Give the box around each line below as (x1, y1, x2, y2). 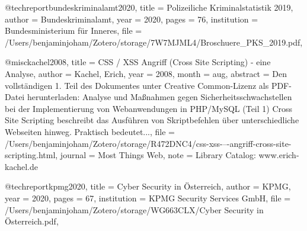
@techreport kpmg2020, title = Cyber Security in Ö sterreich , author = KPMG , (5, 180, 291, 192)
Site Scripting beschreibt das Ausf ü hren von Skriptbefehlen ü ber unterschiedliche (5, 114, 299, 126)
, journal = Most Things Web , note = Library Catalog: (55, 149, 256, 161)
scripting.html (5, 149, 56, 161)
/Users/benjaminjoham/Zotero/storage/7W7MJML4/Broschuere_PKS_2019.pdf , (5, 36, 303, 48)
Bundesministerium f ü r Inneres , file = (5, 24, 142, 37)
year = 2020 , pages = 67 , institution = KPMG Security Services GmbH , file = (5, 191, 291, 204)
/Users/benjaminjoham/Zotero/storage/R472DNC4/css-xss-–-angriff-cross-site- (5, 137, 292, 149)
